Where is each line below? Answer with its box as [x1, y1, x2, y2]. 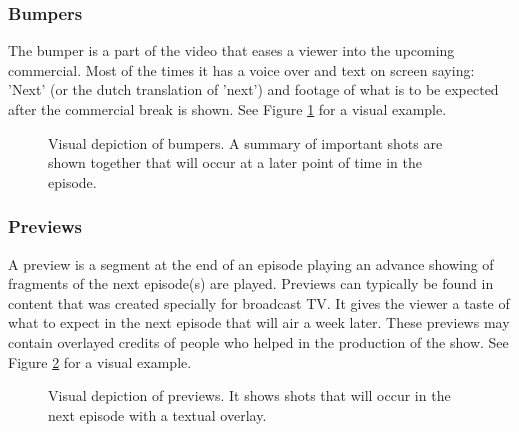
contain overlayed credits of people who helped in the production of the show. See [8, 331, 509, 352]
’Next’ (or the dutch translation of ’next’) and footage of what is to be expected [8, 79, 499, 100]
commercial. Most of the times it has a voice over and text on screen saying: [8, 59, 475, 80]
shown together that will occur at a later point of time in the [48, 152, 422, 173]
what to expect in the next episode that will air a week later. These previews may [8, 312, 510, 333]
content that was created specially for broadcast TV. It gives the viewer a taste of [8, 292, 510, 313]
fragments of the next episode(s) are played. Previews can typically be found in [8, 273, 494, 294]
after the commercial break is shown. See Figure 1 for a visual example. [8, 99, 447, 119]
